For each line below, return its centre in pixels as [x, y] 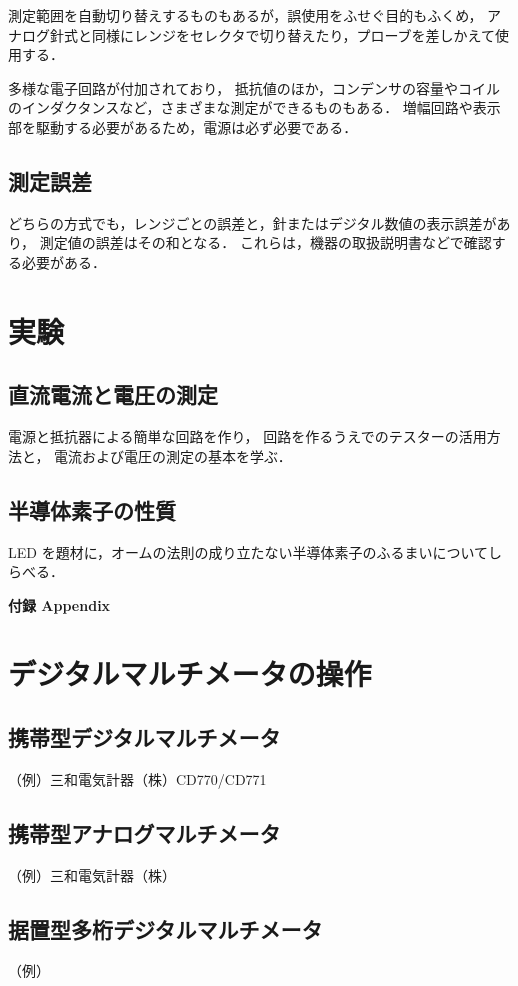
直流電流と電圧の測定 [113, 394]
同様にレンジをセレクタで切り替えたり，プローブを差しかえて [293, 34]
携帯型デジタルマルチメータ [144, 737]
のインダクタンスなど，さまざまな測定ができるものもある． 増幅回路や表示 [254, 107]
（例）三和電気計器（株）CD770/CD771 [137, 778]
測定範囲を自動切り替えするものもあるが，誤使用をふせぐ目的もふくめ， [245, 15]
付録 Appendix [59, 604]
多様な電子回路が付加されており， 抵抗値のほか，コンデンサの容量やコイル [254, 87]
